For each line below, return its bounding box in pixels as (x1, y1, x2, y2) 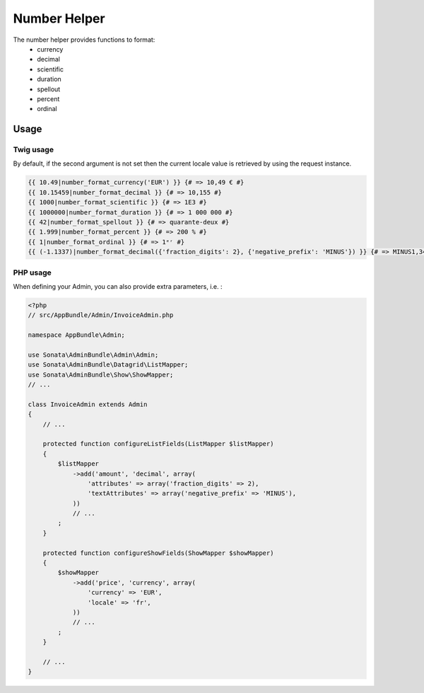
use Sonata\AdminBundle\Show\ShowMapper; (28, 370, 174, 379)
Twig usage (13, 145, 54, 155)
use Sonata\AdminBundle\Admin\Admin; (28, 350, 159, 359)
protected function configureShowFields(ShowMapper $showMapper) (42, 549, 274, 557)
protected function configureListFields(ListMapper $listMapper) (42, 440, 274, 448)
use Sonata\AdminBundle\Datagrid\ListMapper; (28, 361, 189, 369)
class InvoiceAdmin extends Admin (28, 400, 148, 408)
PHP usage (13, 268, 52, 277)
